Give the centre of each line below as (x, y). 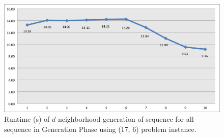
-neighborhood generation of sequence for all (125, 119)
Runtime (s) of (27, 119)
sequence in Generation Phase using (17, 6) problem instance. (100, 129)
